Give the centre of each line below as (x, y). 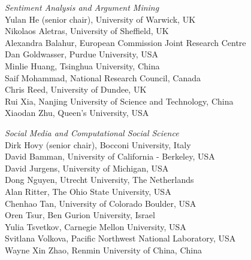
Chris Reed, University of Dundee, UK (76, 89)
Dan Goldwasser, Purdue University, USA (81, 54)
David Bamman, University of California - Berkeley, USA (110, 156)
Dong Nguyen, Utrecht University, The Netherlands (99, 180)
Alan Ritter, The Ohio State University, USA (88, 191)
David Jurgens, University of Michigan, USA (87, 168)
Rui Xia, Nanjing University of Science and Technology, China (119, 101)
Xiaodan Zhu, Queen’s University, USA (77, 113)
